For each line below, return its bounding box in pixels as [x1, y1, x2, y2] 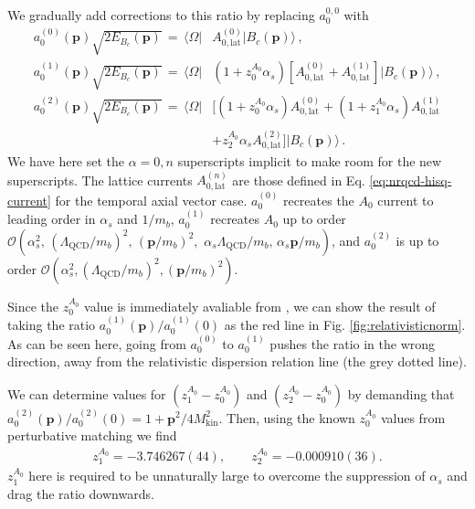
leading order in [7, 209, 96, 228]
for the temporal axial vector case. [55, 190, 248, 209]
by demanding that [347, 384, 455, 403]
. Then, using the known [218, 408, 355, 427]
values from [380, 408, 446, 427]
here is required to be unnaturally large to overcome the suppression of [28, 466, 426, 485]
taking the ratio [7, 315, 96, 334]
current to [377, 190, 434, 209]
